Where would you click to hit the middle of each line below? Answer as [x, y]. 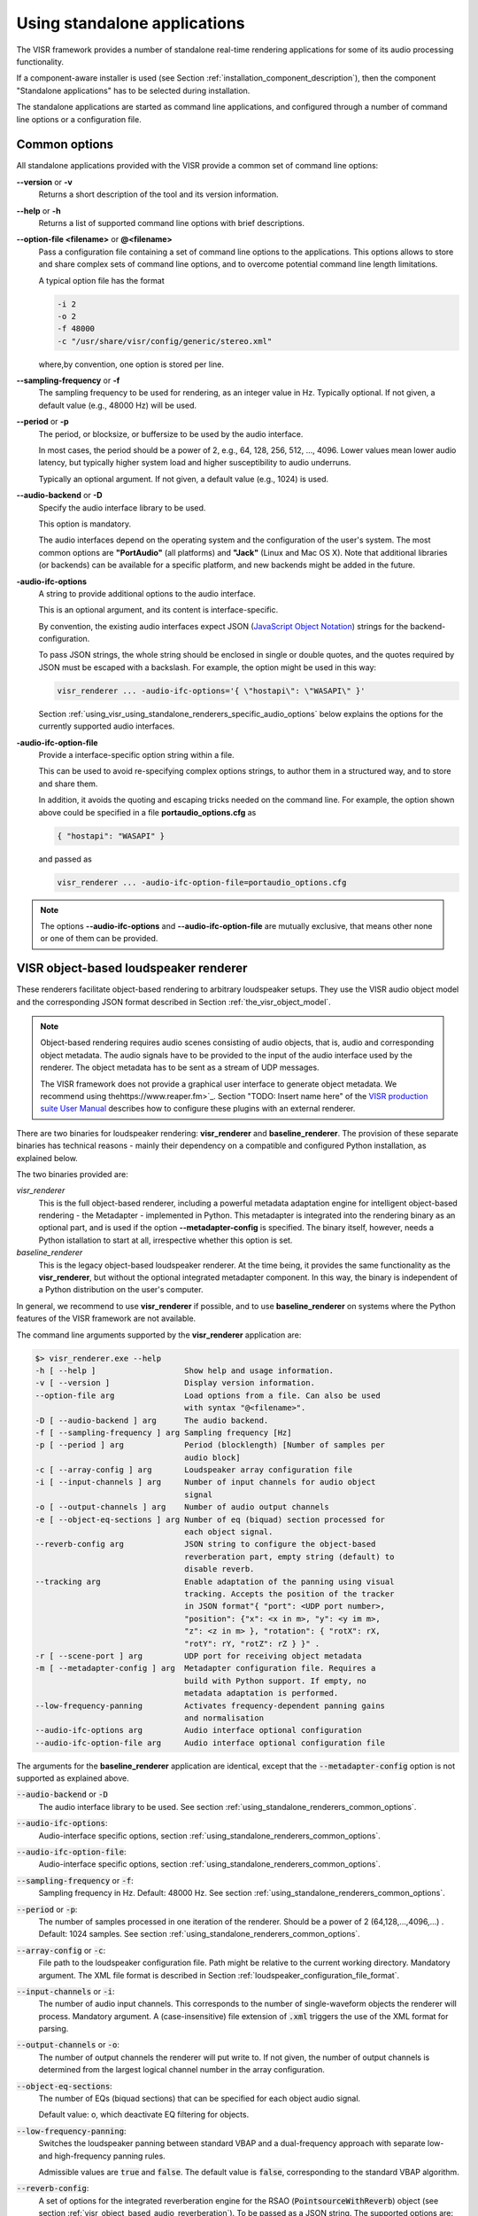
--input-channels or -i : [66, 1991]
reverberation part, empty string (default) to [289, 1557]
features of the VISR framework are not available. [106, 1319]
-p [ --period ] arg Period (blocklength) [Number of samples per [210, 1445]
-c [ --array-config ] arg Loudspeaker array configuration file [194, 1470]
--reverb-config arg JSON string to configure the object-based [205, 1544]
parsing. [54, 2029]
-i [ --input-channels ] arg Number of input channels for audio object [205, 1482]
